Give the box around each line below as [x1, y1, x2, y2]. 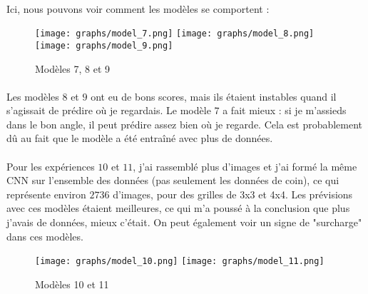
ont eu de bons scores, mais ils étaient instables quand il [91, 88, 337, 103]
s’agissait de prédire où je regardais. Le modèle [6, 103, 211, 118]
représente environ [6, 186, 86, 201]
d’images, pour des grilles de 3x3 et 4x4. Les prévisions [113, 186, 353, 201]
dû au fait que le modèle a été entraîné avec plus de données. [6, 131, 273, 146]
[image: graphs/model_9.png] [35, 40, 173, 51]
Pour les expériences [6, 158, 95, 173]
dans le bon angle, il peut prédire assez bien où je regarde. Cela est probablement [6, 116, 363, 131]
